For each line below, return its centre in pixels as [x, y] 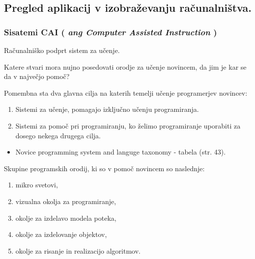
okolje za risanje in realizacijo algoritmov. [78, 250]
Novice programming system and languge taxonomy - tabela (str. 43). [121, 152]
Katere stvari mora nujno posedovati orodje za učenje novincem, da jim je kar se [125, 66]
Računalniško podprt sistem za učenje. [62, 50]
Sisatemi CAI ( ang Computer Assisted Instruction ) [111, 32]
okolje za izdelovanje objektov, [61, 234]
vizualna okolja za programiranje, [66, 201]
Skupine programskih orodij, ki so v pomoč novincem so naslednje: [104, 168]
